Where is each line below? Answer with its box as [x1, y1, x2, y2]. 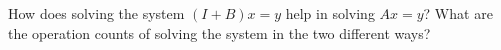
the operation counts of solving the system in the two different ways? [8, 22, 431, 43]
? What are [423, 3, 493, 23]
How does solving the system [8, 3, 185, 23]
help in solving [285, 3, 375, 23]
